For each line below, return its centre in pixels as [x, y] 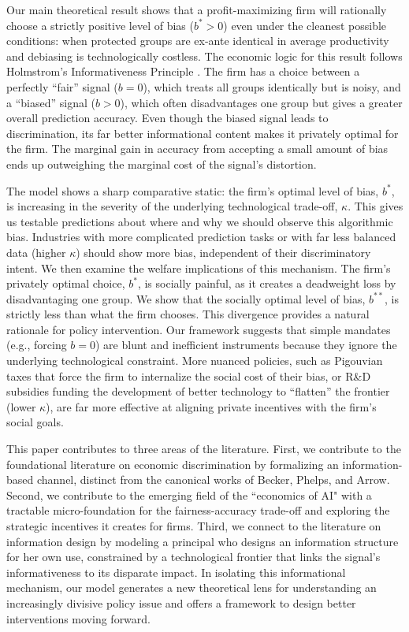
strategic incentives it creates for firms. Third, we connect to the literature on [194, 526]
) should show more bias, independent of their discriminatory [223, 252]
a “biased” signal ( [51, 102]
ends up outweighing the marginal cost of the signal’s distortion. [162, 164]
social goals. [35, 422]
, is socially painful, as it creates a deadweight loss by [267, 283]
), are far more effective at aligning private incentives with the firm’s [211, 406]
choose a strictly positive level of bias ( [100, 25]
